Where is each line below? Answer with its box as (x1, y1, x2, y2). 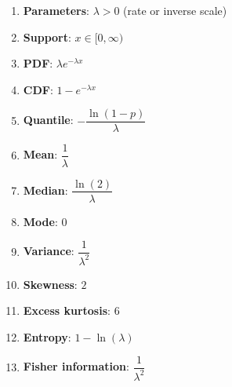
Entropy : (23, 328, 71, 345)
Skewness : (23, 276, 78, 292)
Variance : (23, 243, 74, 259)
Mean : (23, 146, 58, 162)
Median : (23, 181, 68, 198)
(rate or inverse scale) (123, 2, 227, 18)
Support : (23, 28, 71, 45)
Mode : (23, 213, 58, 229)
